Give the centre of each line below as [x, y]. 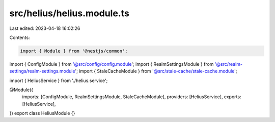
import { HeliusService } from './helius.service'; [59, 80]
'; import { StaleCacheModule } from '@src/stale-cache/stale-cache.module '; [156, 71]
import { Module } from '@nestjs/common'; [74, 51]
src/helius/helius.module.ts [69, 13]
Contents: [20, 37]
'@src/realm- [229, 64]
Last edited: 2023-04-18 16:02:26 [45, 28]
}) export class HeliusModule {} [42, 113]
